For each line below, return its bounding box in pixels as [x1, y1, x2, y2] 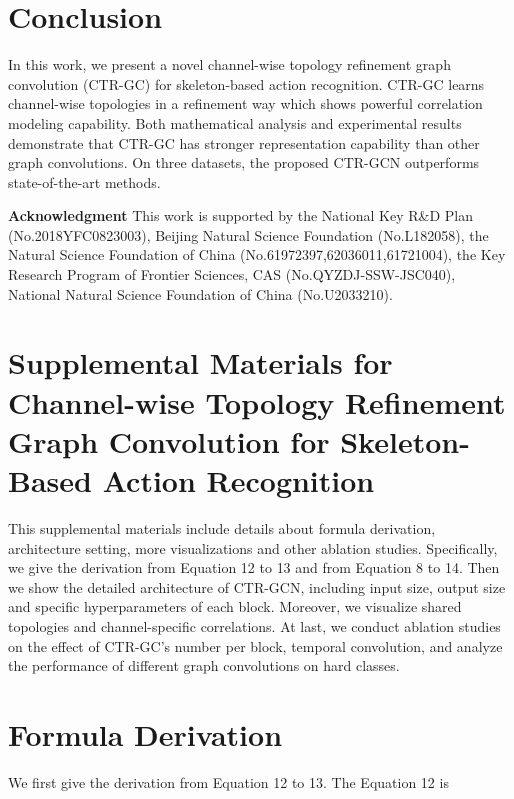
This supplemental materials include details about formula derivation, [8, 517, 436, 538]
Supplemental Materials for [8, 342, 393, 383]
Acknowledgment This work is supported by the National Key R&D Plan [8, 205, 473, 226]
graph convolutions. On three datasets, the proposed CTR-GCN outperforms [8, 152, 480, 173]
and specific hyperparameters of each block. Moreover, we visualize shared [8, 596, 462, 617]
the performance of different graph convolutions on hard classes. [8, 655, 400, 676]
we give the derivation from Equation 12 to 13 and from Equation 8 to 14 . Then [8, 557, 500, 578]
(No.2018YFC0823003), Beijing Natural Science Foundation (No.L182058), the [8, 224, 489, 245]
